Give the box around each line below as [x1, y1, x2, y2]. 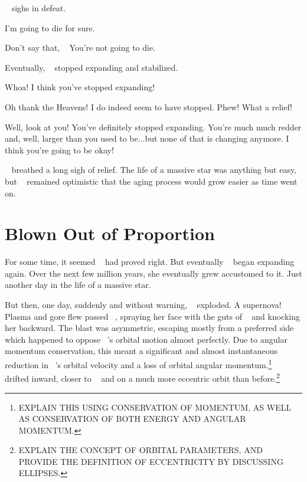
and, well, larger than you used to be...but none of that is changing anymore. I [5, 132, 289, 145]
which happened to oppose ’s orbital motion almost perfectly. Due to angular [5, 333, 288, 345]
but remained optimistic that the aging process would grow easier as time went [5, 175, 298, 187]
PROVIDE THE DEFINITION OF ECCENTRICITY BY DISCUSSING [18, 455, 283, 467]
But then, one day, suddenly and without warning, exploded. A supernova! [5, 299, 282, 311]
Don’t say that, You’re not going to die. [5, 41, 156, 54]
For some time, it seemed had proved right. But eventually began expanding [5, 255, 295, 268]
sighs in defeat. [11, 2, 66, 14]
